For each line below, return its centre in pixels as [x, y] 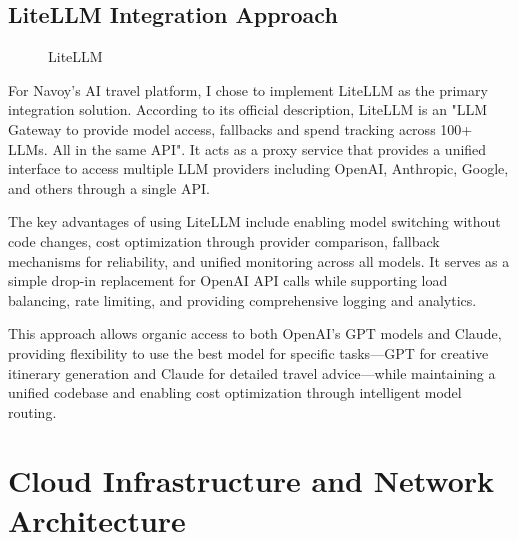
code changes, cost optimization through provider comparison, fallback [224, 240]
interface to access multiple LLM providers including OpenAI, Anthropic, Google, [258, 168]
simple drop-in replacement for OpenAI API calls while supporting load [228, 280]
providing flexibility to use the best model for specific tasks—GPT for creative [248, 352]
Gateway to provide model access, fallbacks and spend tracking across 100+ [240, 128]
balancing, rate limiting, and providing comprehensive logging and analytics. [242, 299]
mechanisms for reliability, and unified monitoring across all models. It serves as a [259, 260]
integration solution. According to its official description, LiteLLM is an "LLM [248, 109]
